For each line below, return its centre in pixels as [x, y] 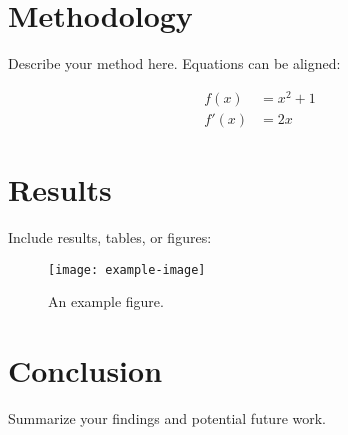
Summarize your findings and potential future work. [167, 417]
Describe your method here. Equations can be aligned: [174, 63]
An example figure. [106, 301]
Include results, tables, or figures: [110, 236]
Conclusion [85, 370]
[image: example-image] [127, 269]
